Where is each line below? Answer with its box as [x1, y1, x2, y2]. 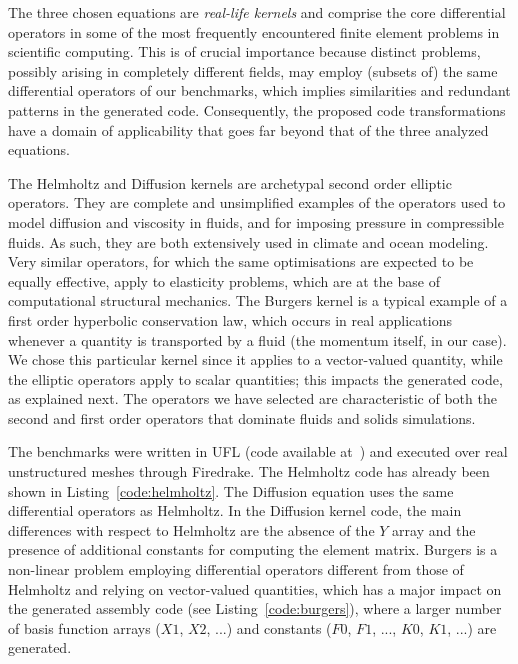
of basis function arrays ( [8, 617, 161, 638]
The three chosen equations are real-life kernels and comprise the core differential [8, 2, 506, 22]
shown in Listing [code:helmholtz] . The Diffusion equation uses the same [8, 480, 454, 501]
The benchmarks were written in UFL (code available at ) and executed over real [8, 441, 508, 462]
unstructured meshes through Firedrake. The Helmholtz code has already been [8, 461, 490, 482]
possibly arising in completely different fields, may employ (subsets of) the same [8, 60, 498, 81]
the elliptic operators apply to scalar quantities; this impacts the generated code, [8, 368, 503, 389]
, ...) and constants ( [206, 617, 332, 638]
